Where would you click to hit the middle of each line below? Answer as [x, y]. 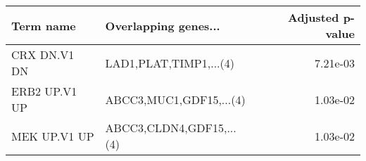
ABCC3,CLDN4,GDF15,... [171, 128]
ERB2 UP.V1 [44, 91]
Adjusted [313, 17]
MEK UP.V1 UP [53, 136]
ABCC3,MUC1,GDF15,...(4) [175, 99]
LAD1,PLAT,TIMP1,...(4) [170, 63]
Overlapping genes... [163, 25]
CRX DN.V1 [43, 54]
